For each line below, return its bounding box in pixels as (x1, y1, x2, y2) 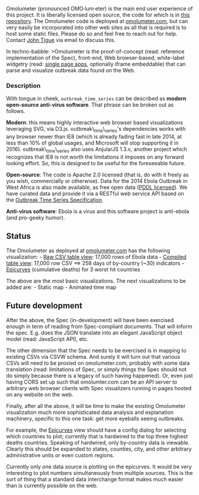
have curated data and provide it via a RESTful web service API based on (6, 189, 185, 197)
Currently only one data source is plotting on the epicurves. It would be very (6, 463, 192, 470)
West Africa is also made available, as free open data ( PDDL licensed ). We (6, 184, 188, 191)
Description (6, 81, 41, 89)
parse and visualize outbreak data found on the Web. (6, 67, 136, 73)
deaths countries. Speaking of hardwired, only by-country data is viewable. (6, 439, 190, 446)
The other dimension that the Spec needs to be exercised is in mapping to (6, 346, 187, 354)
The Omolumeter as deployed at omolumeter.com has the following (6, 247, 171, 254)
